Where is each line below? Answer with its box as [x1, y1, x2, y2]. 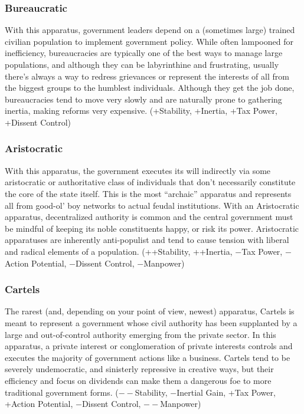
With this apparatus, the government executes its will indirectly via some [5, 164, 271, 176]
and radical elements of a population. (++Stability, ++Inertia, [5, 245, 233, 257]
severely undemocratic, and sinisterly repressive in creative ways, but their [5, 363, 274, 375]
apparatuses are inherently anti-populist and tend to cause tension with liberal [5, 234, 289, 246]
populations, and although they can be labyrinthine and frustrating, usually [5, 58, 279, 70]
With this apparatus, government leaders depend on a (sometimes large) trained [5, 24, 295, 36]
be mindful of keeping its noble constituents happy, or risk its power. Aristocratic [5, 222, 299, 234]
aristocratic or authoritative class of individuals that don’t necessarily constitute [5, 176, 296, 188]
